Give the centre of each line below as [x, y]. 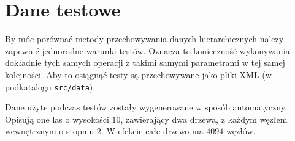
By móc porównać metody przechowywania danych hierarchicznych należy [144, 39]
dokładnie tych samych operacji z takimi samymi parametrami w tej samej [145, 63]
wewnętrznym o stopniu [50, 131]
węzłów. [241, 131]
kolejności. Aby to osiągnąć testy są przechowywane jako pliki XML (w [138, 74]
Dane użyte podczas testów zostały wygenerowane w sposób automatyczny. [146, 107]
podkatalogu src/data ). [50, 86]
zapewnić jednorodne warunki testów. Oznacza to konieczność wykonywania [147, 50]
